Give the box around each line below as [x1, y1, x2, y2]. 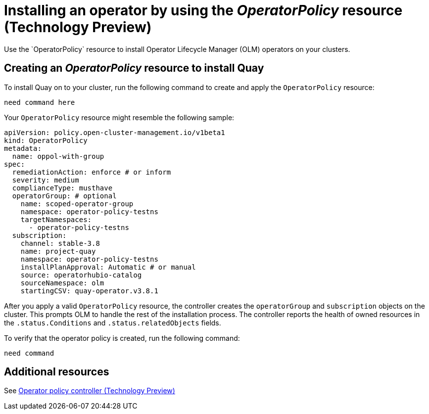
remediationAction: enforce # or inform [12, 168, 171, 176]
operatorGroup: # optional [12, 191, 117, 200]
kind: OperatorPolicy [4, 136, 88, 144]
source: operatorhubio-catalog [20, 271, 142, 279]
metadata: [4, 144, 42, 152]
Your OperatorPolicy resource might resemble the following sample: [4, 113, 235, 122]
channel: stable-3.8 [20, 239, 100, 247]
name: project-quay [20, 247, 96, 255]
